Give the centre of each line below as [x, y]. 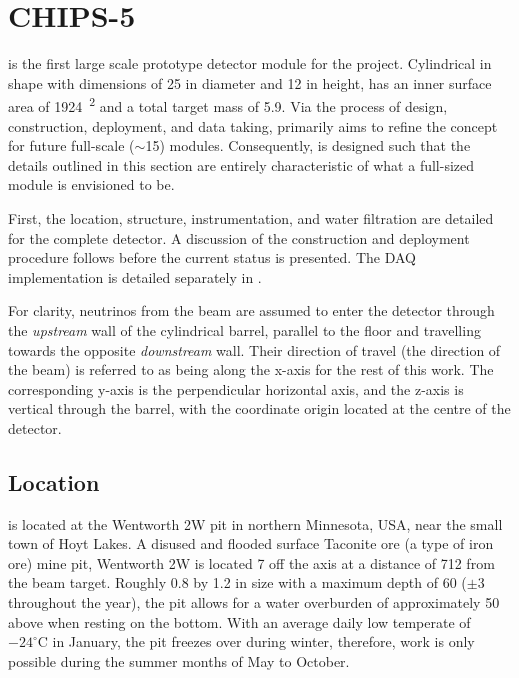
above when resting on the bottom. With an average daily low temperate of [239, 621]
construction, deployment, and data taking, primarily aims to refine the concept [253, 125]
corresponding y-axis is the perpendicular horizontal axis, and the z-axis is [236, 388]
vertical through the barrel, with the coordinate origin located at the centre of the [259, 408]
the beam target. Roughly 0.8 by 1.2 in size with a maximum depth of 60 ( [237, 582]
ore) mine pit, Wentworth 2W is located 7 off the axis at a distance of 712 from [251, 562]
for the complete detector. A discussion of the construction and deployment [239, 237]
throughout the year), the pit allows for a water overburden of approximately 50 [254, 602]
